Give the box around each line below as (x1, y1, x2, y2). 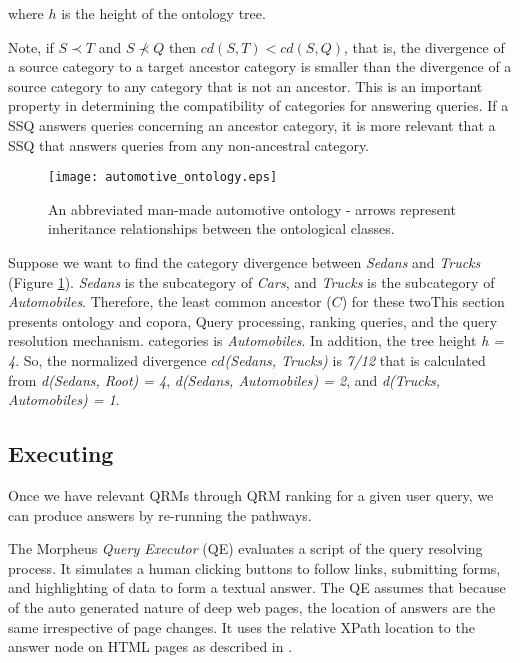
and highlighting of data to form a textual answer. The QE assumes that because (8, 577, 506, 598)
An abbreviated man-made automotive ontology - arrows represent (48, 198, 456, 219)
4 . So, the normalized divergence (8, 349, 207, 370)
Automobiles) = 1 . (8, 389, 120, 410)
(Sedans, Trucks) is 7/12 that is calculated (224, 349, 486, 370)
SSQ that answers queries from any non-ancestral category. (8, 134, 370, 155)
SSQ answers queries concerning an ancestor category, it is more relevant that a (8, 114, 496, 135)
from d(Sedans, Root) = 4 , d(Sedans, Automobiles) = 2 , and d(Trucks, (8, 369, 441, 390)
